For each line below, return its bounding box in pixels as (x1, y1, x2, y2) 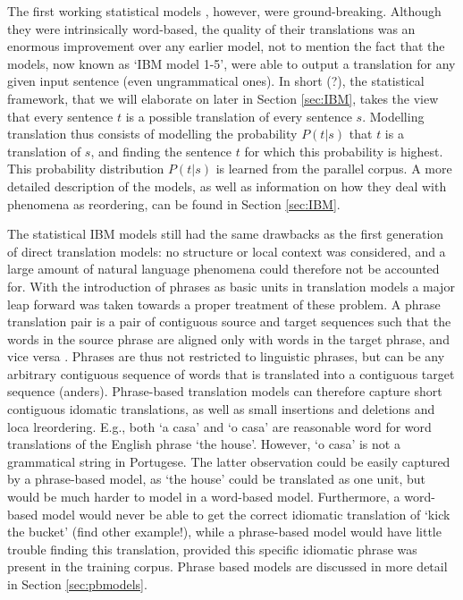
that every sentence (7, 106, 114, 125)
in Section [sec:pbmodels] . (7, 575, 147, 593)
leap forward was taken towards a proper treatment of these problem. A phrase (7, 294, 441, 313)
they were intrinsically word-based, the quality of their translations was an (7, 19, 416, 38)
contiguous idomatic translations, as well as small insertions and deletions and (7, 400, 435, 418)
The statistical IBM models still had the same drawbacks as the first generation (7, 224, 444, 243)
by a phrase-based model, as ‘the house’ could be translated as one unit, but (7, 469, 425, 488)
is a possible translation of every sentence (125, 106, 352, 125)
